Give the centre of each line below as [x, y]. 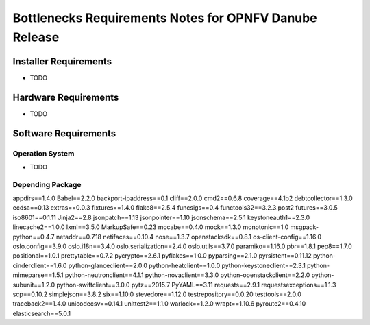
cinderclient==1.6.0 [40, 265]
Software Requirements [64, 133]
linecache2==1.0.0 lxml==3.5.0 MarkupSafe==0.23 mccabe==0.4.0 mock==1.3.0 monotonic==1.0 [151, 227]
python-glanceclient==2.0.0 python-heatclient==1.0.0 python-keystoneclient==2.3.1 [187, 265]
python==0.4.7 [34, 237]
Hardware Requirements [66, 97]
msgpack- [305, 227]
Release [36, 37]
